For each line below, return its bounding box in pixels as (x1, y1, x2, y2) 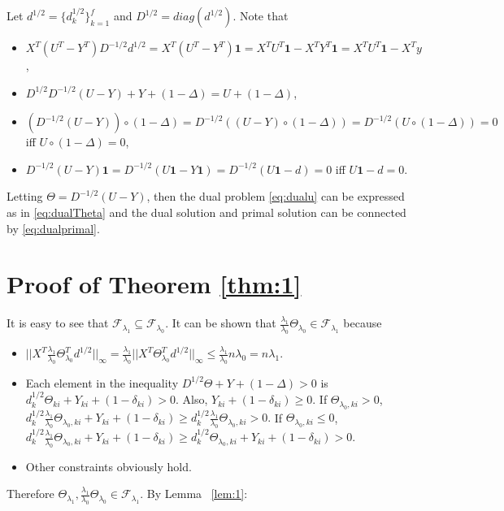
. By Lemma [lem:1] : (140, 485, 248, 502)
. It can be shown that (165, 314, 276, 331)
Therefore (7, 485, 54, 502)
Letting (7, 188, 43, 205)
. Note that (232, 7, 289, 24)
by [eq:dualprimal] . (7, 219, 100, 236)
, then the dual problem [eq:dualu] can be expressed (146, 188, 405, 205)
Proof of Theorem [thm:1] (7, 267, 302, 301)
